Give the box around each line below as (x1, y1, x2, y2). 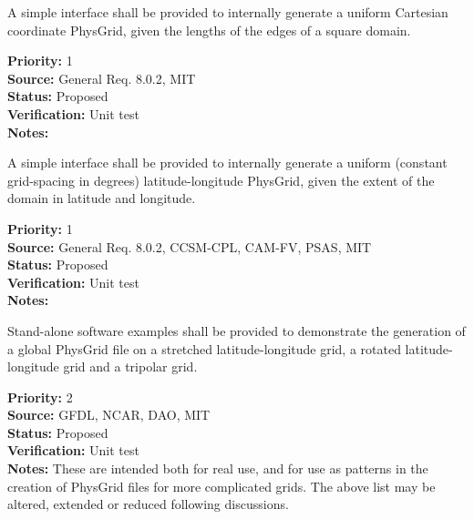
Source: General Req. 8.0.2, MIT (7, 68, 196, 87)
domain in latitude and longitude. (7, 188, 196, 208)
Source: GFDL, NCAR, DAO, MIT (7, 405, 211, 424)
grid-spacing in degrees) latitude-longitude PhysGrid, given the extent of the (7, 170, 435, 189)
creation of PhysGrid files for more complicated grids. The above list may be (7, 476, 436, 495)
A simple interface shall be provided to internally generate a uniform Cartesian (7, 3, 448, 21)
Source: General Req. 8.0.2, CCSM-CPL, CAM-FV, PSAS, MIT (7, 237, 372, 256)
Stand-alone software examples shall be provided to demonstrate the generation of (7, 321, 466, 340)
